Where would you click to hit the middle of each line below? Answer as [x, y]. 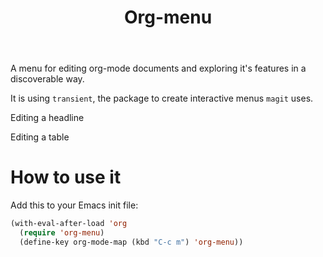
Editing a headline [47, 118]
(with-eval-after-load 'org [69, 224]
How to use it [66, 177]
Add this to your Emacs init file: [74, 205]
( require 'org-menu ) [62, 233]
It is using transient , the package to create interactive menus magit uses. [162, 98]
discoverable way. [47, 79]
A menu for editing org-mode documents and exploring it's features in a [158, 68]
